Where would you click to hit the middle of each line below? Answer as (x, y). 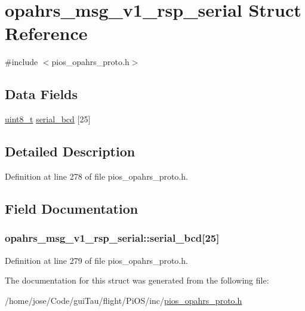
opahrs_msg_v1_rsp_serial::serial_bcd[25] (112, 238)
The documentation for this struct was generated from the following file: (137, 280)
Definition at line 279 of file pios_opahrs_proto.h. (96, 260)
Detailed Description (70, 151)
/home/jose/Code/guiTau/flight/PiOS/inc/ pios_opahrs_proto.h (124, 300)
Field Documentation (72, 208)
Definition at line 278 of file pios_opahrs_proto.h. (96, 176)
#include (21, 62)
